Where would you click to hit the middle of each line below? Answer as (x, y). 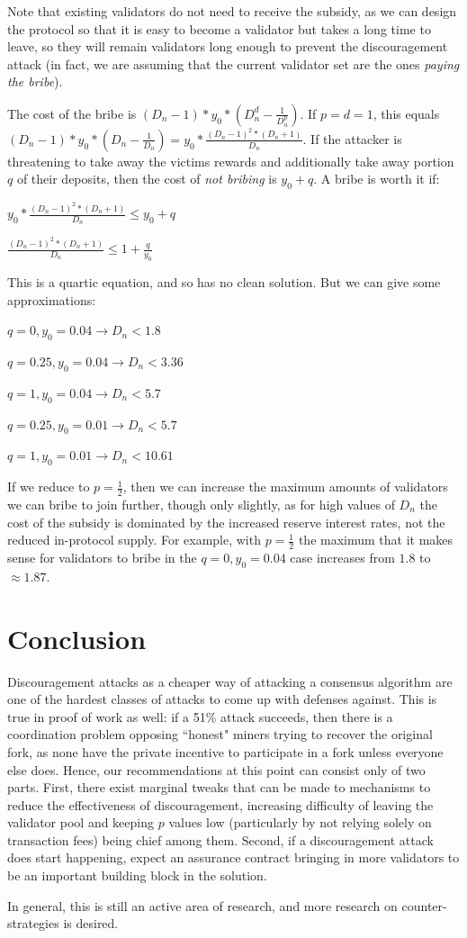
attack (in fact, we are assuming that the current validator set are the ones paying (233, 63)
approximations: (52, 299)
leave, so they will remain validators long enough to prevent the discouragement (228, 46)
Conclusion (77, 638)
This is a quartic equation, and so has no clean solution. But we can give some (224, 282)
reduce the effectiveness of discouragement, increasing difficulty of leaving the (220, 804)
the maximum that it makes (376, 540)
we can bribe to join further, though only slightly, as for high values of (201, 504)
